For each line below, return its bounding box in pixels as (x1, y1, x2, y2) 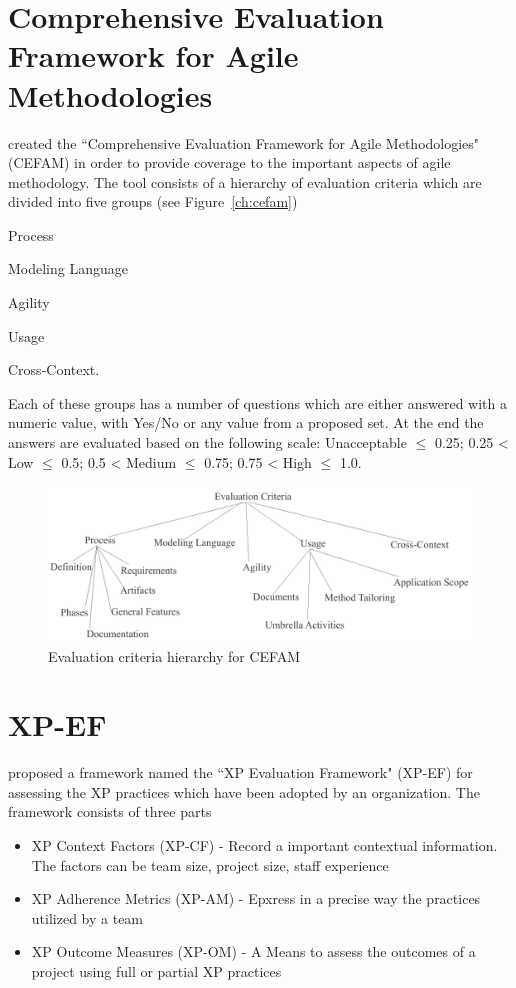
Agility (8, 292, 50, 313)
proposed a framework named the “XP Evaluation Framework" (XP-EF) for (8, 762, 473, 783)
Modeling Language (8, 258, 128, 279)
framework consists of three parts (8, 801, 212, 822)
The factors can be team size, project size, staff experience (31, 854, 389, 875)
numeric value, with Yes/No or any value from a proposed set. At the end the (8, 412, 484, 433)
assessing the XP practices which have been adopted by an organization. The (8, 781, 480, 802)
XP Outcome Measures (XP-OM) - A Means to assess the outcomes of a (31, 941, 476, 962)
